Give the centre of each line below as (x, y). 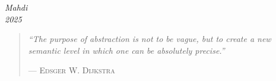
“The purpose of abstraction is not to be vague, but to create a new (150, 39)
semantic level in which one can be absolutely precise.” (126, 50)
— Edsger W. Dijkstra (72, 70)
